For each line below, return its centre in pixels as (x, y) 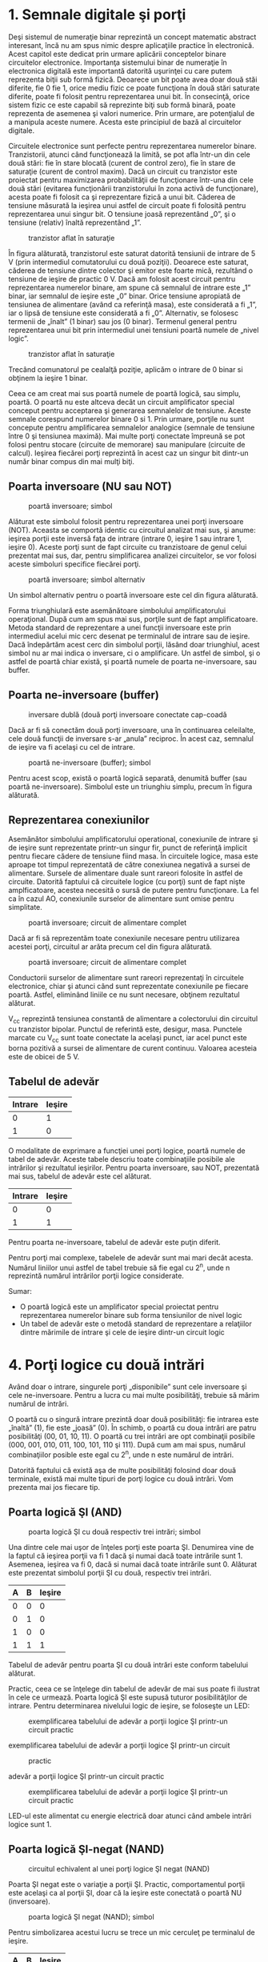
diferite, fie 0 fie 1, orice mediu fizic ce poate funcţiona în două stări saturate (134, 88)
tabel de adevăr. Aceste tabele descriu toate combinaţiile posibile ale (122, 1159)
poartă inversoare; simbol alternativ (87, 579)
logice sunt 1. (30, 1824)
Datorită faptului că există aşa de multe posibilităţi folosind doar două (122, 1471)
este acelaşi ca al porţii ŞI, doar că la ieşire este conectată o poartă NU (125, 1892)
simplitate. (25, 907)
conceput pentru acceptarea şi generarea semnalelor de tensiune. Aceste (130, 410)
